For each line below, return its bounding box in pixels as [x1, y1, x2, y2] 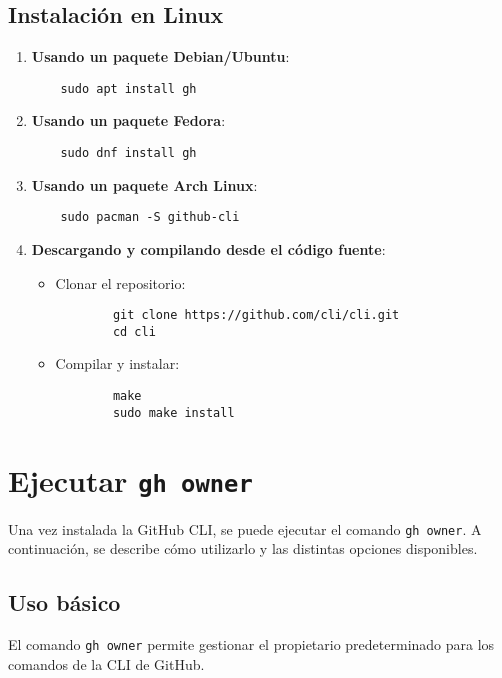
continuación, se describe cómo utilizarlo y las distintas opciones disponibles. [8, 538, 478, 559]
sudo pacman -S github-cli [60, 210, 240, 225]
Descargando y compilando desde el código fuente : [31, 238, 386, 259]
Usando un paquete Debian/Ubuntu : [31, 46, 290, 67]
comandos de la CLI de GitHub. [8, 653, 205, 674]
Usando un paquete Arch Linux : [31, 174, 258, 195]
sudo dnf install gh [60, 146, 197, 161]
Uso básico [8, 587, 121, 618]
